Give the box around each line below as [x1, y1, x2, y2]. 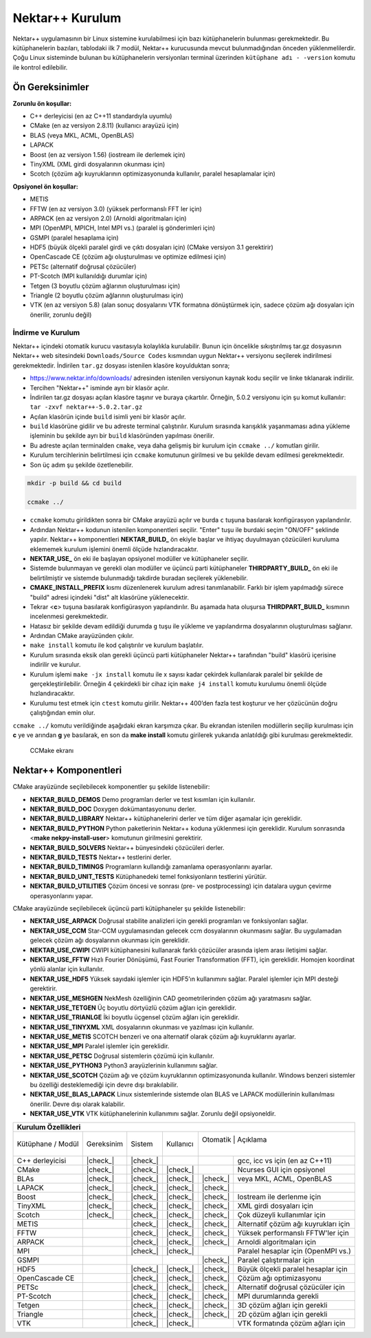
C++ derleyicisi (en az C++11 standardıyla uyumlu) [30, 112, 172, 120]
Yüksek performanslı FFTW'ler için [237, 1228, 350, 1238]
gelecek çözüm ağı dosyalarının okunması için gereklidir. [30, 936, 190, 944]
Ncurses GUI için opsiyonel [237, 1165, 326, 1174]
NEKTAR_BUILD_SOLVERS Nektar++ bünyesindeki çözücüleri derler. [30, 843, 225, 851]
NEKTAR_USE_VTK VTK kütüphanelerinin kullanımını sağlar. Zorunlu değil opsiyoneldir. [30, 1109, 276, 1118]
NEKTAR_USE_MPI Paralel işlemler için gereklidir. [30, 1042, 170, 1050]
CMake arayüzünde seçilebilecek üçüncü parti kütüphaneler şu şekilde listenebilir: [12, 904, 246, 912]
